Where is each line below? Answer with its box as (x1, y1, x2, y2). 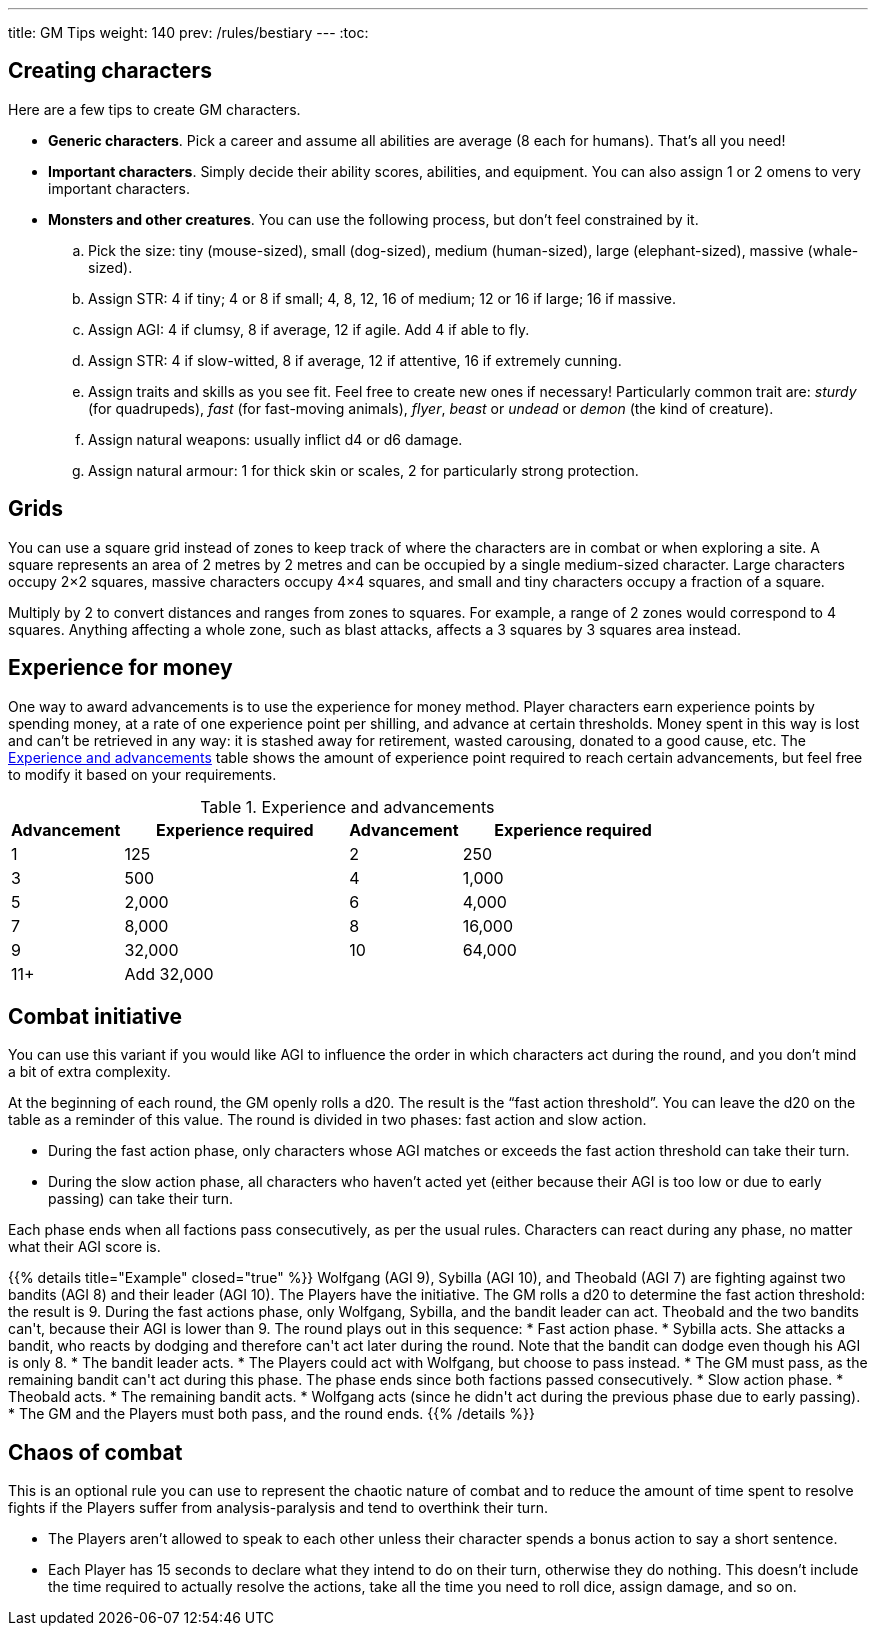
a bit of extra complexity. (8, 1063, 171, 1081)
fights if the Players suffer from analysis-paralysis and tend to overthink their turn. (8, 1499, 548, 1517)
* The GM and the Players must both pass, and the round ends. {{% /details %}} (8, 1405, 536, 1423)
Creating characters (8, 58, 212, 84)
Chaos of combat (8, 1439, 183, 1465)
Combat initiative (8, 1003, 183, 1029)
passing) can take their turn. (48, 1190, 234, 1208)
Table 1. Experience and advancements (200, 796, 495, 817)
